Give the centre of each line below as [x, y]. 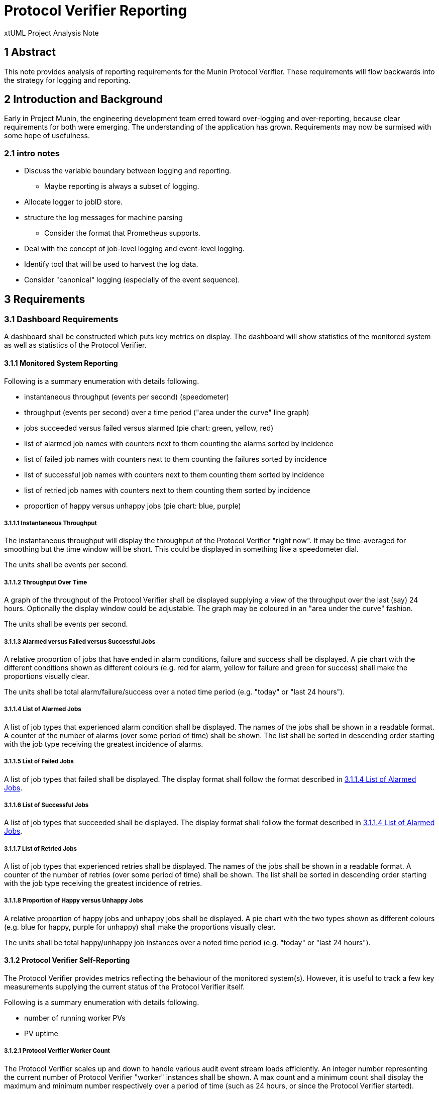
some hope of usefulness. [47, 136]
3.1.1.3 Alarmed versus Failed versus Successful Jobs [80, 641]
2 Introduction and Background [83, 100]
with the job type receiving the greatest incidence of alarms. [104, 744]
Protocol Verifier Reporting [96, 11]
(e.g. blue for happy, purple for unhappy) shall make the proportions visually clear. [140, 927]
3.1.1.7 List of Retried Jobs [40, 849]
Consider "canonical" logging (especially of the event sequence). [132, 280]
